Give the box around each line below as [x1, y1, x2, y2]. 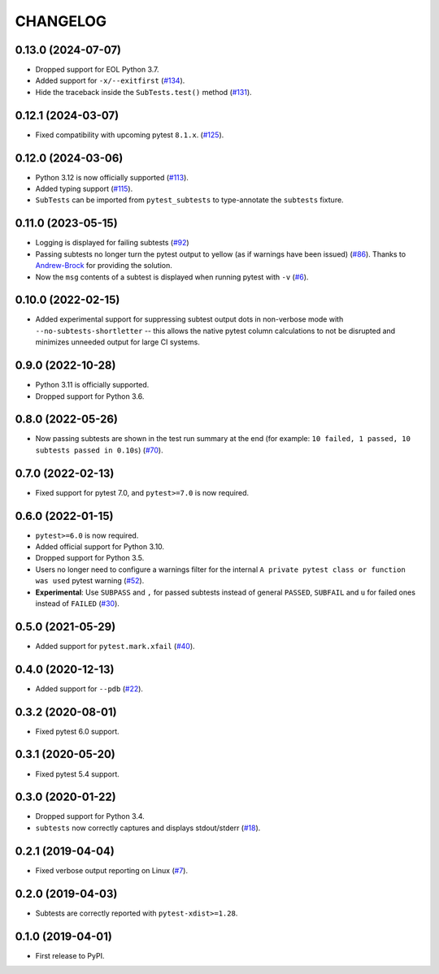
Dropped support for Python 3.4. [35, 812, 146, 821]
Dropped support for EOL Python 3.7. [35, 65, 159, 75]
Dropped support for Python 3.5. [35, 553, 145, 563]
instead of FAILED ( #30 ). [35, 598, 120, 608]
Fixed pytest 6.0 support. [35, 726, 120, 736]
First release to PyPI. [35, 950, 105, 960]
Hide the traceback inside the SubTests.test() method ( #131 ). [35, 87, 252, 97]
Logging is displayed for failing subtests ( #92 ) [35, 238, 190, 248]
